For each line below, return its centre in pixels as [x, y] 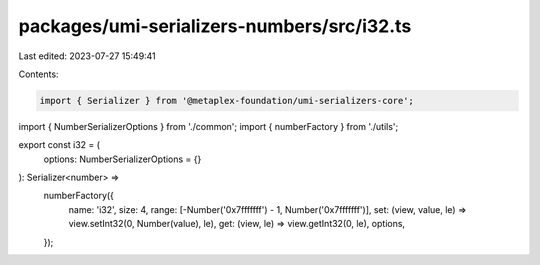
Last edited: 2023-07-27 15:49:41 [87, 56]
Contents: [38, 74]
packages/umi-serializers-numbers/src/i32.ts [215, 26]
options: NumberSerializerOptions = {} [122, 159]
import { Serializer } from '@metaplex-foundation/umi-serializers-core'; [227, 100]
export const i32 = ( [59, 145]
